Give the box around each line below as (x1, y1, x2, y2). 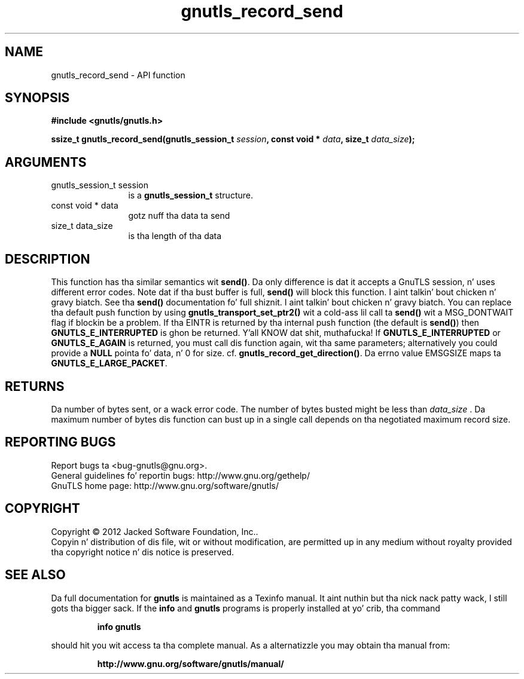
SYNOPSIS (5, 90, 70, 106)
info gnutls (97, 621, 141, 632)
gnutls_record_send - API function (51, 69, 185, 80)
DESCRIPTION (5, 251, 90, 267)
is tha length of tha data (128, 231, 222, 241)
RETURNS (5, 378, 65, 394)
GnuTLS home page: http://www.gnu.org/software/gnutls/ (51, 480, 279, 491)
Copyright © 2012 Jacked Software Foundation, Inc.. (51, 526, 258, 537)
